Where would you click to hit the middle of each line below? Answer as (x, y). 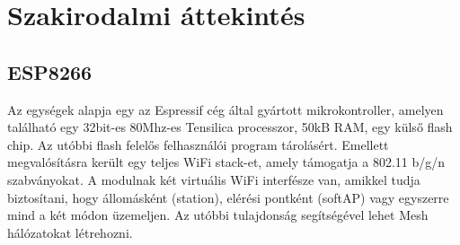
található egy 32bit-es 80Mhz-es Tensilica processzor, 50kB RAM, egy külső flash (230, 127)
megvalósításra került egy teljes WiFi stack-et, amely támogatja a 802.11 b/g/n (226, 162)
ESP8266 (50, 71)
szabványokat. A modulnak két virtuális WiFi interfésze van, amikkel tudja (214, 179)
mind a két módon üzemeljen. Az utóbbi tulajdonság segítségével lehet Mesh (218, 215)
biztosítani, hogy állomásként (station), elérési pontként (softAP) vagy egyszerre (228, 197)
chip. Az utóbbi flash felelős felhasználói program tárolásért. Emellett (198, 144)
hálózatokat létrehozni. (70, 232)
